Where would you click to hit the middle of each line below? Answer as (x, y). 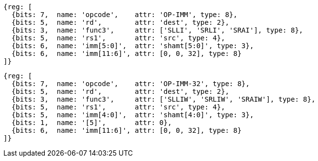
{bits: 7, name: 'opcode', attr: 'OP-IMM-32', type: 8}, (131, 84)
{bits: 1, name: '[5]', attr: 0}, (92, 123)
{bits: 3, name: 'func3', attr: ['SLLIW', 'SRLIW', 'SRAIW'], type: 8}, (163, 99)
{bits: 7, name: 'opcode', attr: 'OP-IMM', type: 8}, (124, 15)
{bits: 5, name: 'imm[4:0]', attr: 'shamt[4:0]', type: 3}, (133, 115)
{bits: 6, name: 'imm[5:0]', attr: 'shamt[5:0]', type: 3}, (133, 46)
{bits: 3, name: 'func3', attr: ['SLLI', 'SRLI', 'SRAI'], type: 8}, (157, 30)
